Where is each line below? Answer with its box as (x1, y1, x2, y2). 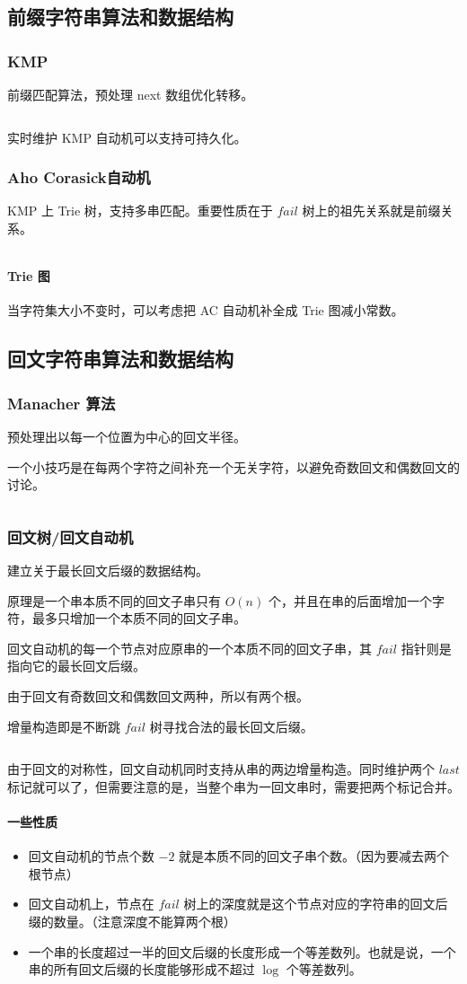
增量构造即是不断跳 (7, 716, 120, 735)
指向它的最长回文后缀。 (7, 656, 145, 675)
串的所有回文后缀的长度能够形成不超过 (28, 960, 255, 979)
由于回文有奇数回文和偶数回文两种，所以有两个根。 (7, 686, 309, 705)
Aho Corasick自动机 (7, 166, 151, 189)
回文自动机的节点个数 (28, 847, 154, 865)
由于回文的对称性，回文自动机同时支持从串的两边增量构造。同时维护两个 (7, 760, 435, 778)
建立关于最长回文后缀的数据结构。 (7, 560, 208, 579)
